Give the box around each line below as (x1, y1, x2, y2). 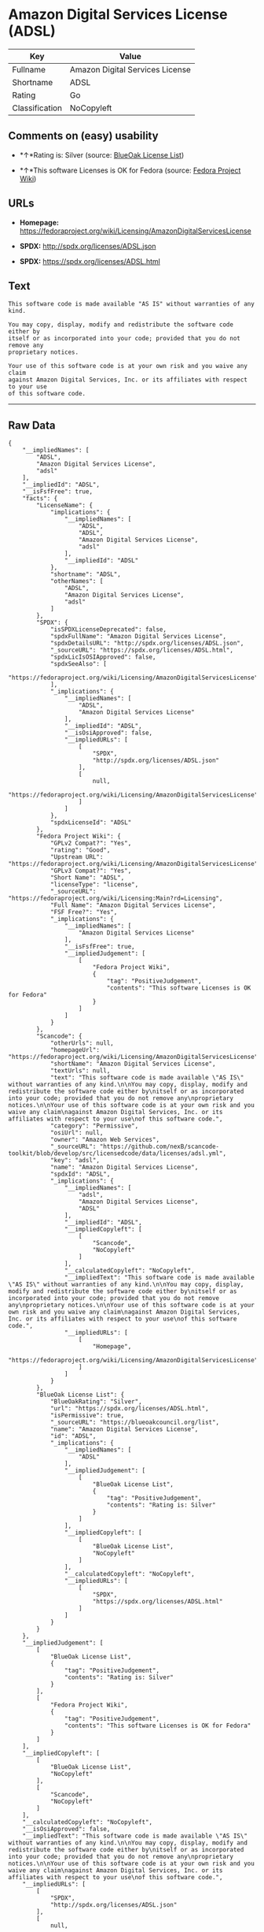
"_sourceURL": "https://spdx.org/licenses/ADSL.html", (49, 646, 234, 655)
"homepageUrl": (49, 1046, 101, 1054)
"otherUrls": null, (49, 1039, 114, 1047)
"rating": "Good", (49, 846, 111, 854)
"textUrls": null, (49, 1067, 111, 1075)
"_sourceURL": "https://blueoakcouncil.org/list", (49, 1418, 220, 1427)
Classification (12, 102, 63, 113)
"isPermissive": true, (49, 1412, 125, 1420)
